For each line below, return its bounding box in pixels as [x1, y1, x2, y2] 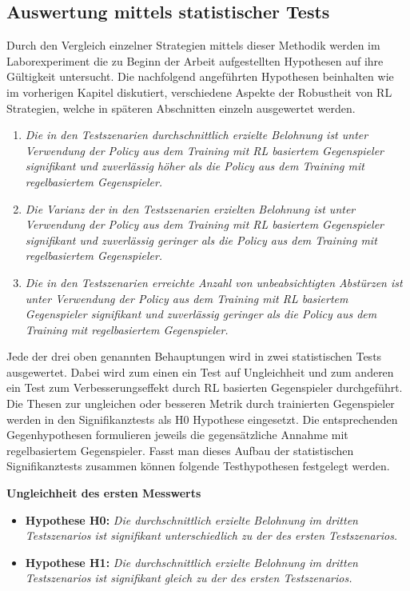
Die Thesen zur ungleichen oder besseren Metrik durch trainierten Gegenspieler [6, 395, 395, 412]
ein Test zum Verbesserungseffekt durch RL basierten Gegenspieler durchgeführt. [6, 379, 403, 396]
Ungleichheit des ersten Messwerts [6, 485, 201, 501]
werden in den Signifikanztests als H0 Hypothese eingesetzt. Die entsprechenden [6, 410, 398, 427]
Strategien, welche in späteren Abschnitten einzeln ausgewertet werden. [6, 99, 356, 116]
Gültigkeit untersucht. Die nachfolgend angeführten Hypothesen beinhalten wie [6, 68, 394, 85]
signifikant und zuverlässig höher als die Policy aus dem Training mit [25, 158, 364, 174]
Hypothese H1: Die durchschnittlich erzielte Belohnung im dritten [25, 553, 358, 570]
